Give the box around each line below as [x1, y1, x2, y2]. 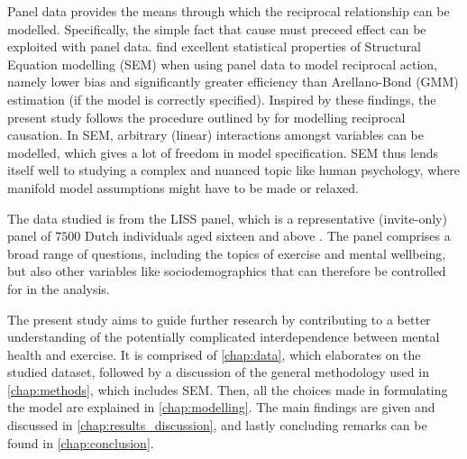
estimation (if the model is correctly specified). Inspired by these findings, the [7, 89, 436, 108]
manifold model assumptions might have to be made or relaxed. [7, 178, 359, 197]
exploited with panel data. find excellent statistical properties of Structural [7, 37, 421, 56]
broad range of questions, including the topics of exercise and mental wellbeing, [7, 243, 446, 262]
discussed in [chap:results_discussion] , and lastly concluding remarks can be [7, 416, 427, 435]
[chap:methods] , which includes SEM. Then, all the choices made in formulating [7, 380, 448, 399]
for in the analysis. [7, 279, 110, 298]
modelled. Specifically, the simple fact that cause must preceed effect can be [7, 19, 426, 38]
